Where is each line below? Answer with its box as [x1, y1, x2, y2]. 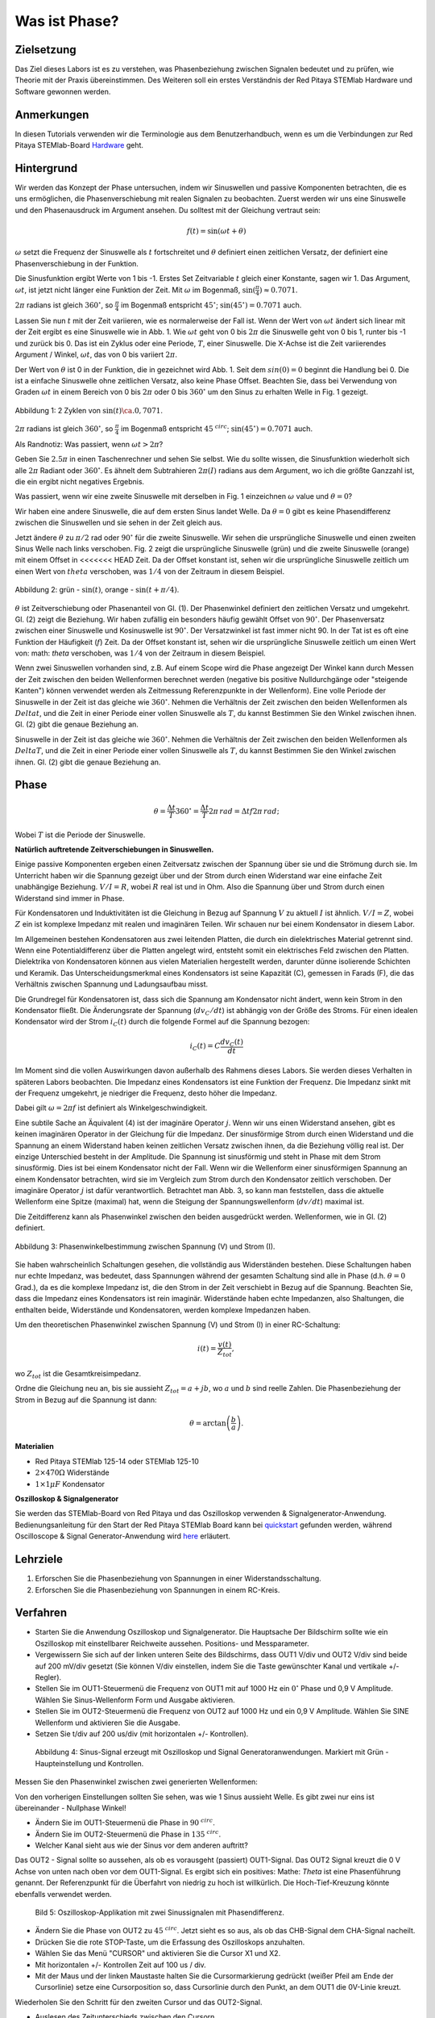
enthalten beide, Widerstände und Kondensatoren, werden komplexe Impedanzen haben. [14, 1304, 311, 1315]
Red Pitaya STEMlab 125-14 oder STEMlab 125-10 [35, 1456, 199, 1466]
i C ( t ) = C [189, 1041, 221, 1053]
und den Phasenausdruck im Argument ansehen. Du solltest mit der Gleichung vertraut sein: [14, 205, 321, 215]
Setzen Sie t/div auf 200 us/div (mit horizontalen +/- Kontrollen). [35, 1728, 249, 1739]
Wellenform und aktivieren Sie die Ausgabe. [35, 1718, 180, 1727]
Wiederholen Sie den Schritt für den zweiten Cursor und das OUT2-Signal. [14, 1997, 263, 2007]
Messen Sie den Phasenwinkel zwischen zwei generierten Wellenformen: [14, 1777, 258, 1787]
